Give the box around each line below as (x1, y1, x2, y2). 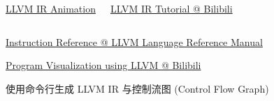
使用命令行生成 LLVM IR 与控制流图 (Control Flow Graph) (6, 81, 269, 95)
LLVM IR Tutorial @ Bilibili (110, 1, 233, 15)
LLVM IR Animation (6, 1, 96, 15)
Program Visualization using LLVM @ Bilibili (6, 58, 201, 72)
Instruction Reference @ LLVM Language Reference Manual (6, 34, 263, 49)
